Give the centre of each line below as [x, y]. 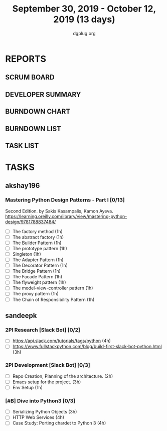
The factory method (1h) [37, 231]
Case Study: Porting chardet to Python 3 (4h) [59, 423]
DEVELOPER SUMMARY [43, 94]
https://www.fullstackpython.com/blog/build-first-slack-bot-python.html [87, 347]
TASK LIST [22, 145]
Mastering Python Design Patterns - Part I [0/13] [65, 200]
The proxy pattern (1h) [35, 294]
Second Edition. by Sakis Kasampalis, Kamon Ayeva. [59, 211]
